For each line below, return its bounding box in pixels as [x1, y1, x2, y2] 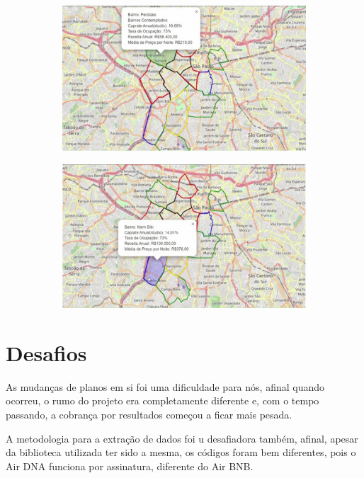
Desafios [6, 338, 87, 367]
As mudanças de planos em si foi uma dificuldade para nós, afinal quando [6, 379, 325, 394]
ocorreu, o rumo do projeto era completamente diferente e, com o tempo [6, 393, 319, 408]
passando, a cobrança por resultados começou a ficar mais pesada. [6, 407, 292, 421]
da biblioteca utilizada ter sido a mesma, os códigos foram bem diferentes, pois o [6, 445, 356, 460]
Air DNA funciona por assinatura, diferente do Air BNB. [6, 458, 254, 473]
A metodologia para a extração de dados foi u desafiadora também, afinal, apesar [6, 431, 358, 445]
